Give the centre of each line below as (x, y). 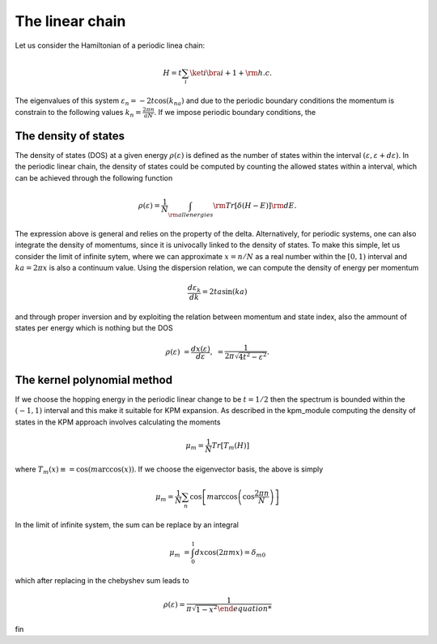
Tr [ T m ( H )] (231, 446)
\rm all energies (191, 215)
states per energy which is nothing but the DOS (94, 328)
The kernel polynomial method (94, 380)
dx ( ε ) (200, 349)
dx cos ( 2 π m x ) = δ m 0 (230, 553)
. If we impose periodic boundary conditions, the (235, 112)
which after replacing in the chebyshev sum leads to (102, 580)
